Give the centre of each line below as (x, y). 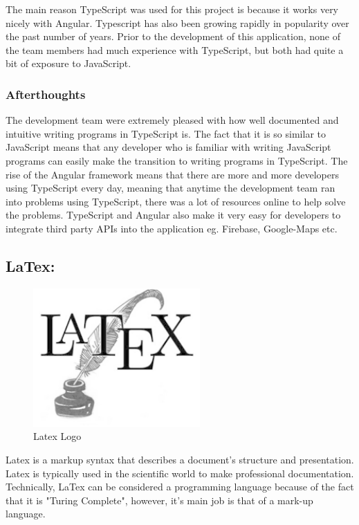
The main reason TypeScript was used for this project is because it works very (172, 9)
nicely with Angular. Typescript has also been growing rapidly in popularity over (177, 22)
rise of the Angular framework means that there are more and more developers (172, 174)
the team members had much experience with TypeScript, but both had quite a (175, 49)
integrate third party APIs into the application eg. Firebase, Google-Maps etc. (172, 228)
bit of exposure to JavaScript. (68, 63)
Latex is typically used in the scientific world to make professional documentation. (180, 473)
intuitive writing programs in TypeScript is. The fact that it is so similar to (166, 133)
